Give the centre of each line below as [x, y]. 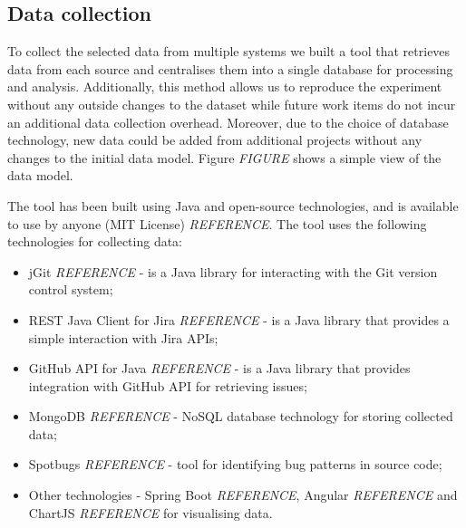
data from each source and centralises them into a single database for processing [230, 68]
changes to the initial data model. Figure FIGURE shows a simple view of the [224, 157]
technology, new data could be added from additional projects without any [215, 140]
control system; [71, 289]
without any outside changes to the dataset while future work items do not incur [232, 104]
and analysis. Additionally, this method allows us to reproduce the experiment [225, 86]
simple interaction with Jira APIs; [123, 337]
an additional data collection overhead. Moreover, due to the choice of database [228, 122]
